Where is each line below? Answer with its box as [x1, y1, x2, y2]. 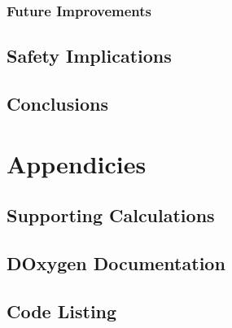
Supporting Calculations [7, 203, 215, 228]
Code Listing [7, 298, 117, 323]
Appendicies [7, 147, 147, 180]
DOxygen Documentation [7, 250, 225, 275]
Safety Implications [7, 43, 172, 68]
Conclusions [7, 91, 109, 116]
